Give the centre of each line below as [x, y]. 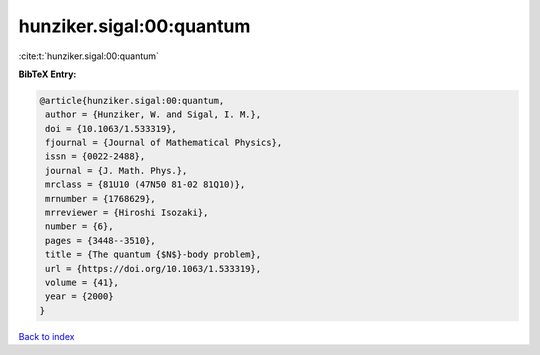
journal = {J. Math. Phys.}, [116, 170]
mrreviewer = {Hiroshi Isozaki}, [127, 213]
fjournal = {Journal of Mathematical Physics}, [164, 143]
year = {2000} [79, 296]
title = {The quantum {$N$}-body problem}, [153, 254]
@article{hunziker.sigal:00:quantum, [132, 100]
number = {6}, [79, 226]
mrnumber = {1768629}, [101, 198]
